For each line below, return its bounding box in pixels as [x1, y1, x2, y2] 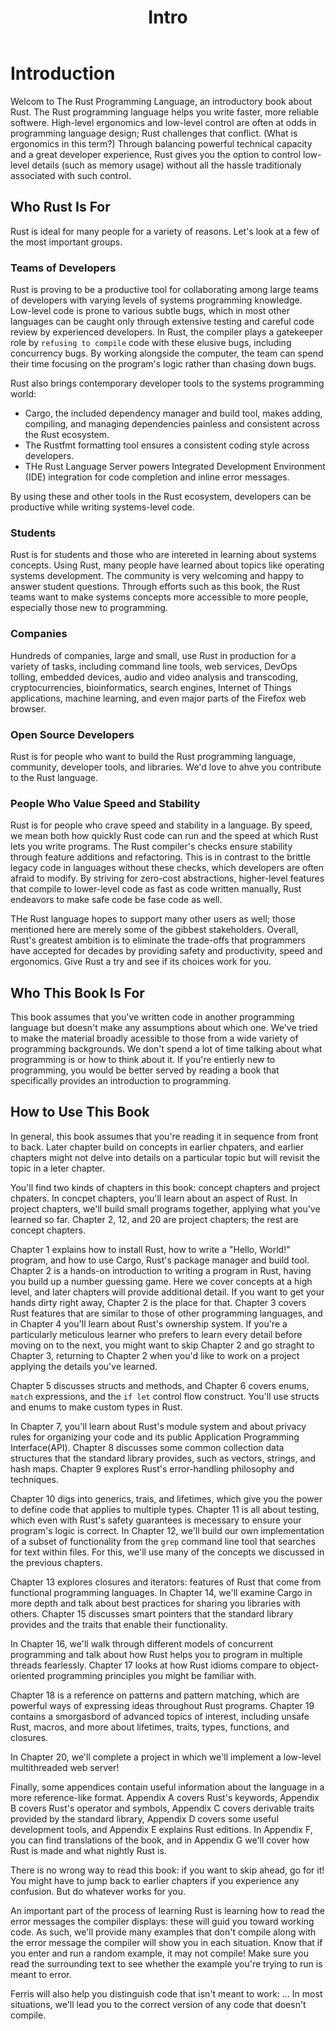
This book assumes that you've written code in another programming [10, 1011, 295, 1023]
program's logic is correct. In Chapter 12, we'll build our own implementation [10, 1524, 325, 1536]
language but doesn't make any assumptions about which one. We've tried [10, 1022, 318, 1034]
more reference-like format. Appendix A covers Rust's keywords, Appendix [10, 1791, 320, 1803]
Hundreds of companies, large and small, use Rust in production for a [10, 649, 297, 661]
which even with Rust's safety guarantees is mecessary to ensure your [10, 1514, 302, 1526]
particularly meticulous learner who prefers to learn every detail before [10, 1328, 303, 1340]
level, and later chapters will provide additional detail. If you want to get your [10, 1286, 325, 1298]
